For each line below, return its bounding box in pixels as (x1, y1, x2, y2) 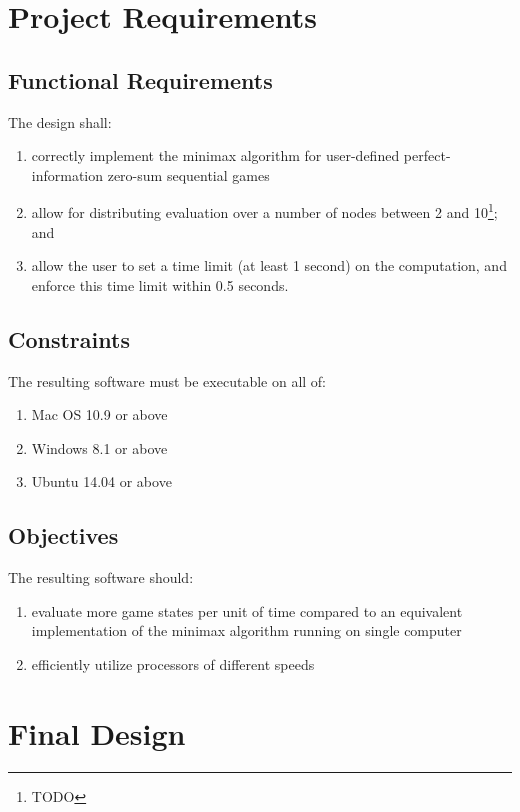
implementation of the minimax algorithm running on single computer (31, 620, 462, 641)
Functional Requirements (8, 64, 273, 95)
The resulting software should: (8, 567, 194, 588)
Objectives (8, 520, 119, 551)
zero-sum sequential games (107, 164, 270, 185)
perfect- (403, 145, 451, 166)
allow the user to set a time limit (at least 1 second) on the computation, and (31, 255, 507, 276)
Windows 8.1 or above (31, 437, 168, 458)
